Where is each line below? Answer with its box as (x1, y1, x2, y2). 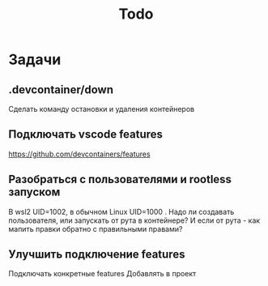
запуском (8, 186, 61, 199)
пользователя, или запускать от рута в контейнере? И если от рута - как (8, 216, 261, 225)
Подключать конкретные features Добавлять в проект (8, 269, 197, 279)
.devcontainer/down (8, 83, 113, 96)
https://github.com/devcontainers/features (8, 149, 151, 159)
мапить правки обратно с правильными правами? (8, 224, 183, 233)
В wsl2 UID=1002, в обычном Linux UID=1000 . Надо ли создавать (8, 207, 235, 216)
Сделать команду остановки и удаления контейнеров (8, 105, 195, 113)
